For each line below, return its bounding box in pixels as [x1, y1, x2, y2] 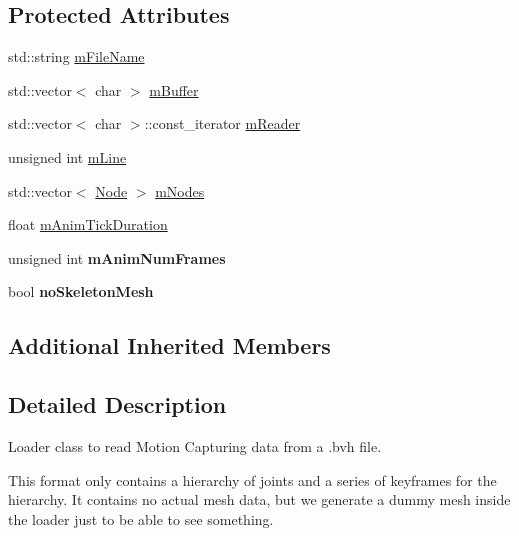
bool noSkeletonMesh [8, 281, 154, 302]
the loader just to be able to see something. [8, 508, 274, 529]
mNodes [155, 180, 205, 201]
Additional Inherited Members [8, 330, 331, 361]
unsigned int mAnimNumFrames [8, 247, 226, 268]
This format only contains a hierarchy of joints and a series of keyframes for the [8, 469, 497, 490]
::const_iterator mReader [144, 113, 301, 134]
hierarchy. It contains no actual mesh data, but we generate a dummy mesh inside [8, 489, 511, 510]
